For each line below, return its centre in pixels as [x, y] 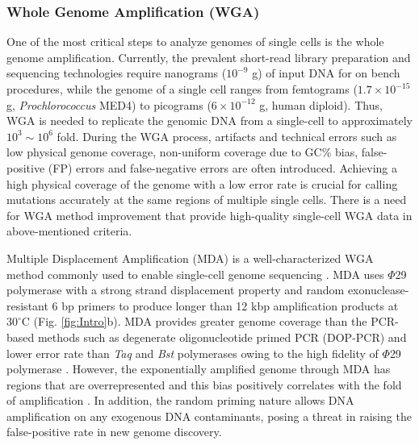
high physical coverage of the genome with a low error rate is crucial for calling [202, 183]
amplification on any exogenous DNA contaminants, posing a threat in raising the [209, 416]
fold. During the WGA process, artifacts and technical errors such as [227, 136]
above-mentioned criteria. [69, 231]
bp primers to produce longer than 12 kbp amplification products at [230, 305]
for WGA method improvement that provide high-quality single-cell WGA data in [209, 215]
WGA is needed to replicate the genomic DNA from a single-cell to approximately [209, 121]
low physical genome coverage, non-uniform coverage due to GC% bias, [182, 152]
